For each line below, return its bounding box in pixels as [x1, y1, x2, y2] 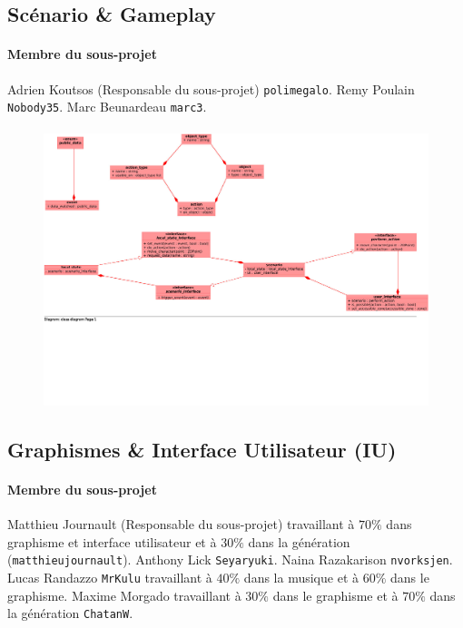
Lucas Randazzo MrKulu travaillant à [7, 567, 212, 586]
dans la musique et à [243, 567, 359, 586]
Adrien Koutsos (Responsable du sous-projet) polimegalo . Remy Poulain [7, 79, 415, 98]
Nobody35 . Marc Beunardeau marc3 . [7, 97, 207, 116]
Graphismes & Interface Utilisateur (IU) [7, 435, 397, 463]
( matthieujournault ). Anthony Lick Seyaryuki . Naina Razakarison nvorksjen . [7, 550, 453, 569]
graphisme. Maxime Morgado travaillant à [7, 585, 241, 604]
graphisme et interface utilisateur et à [7, 532, 217, 551]
